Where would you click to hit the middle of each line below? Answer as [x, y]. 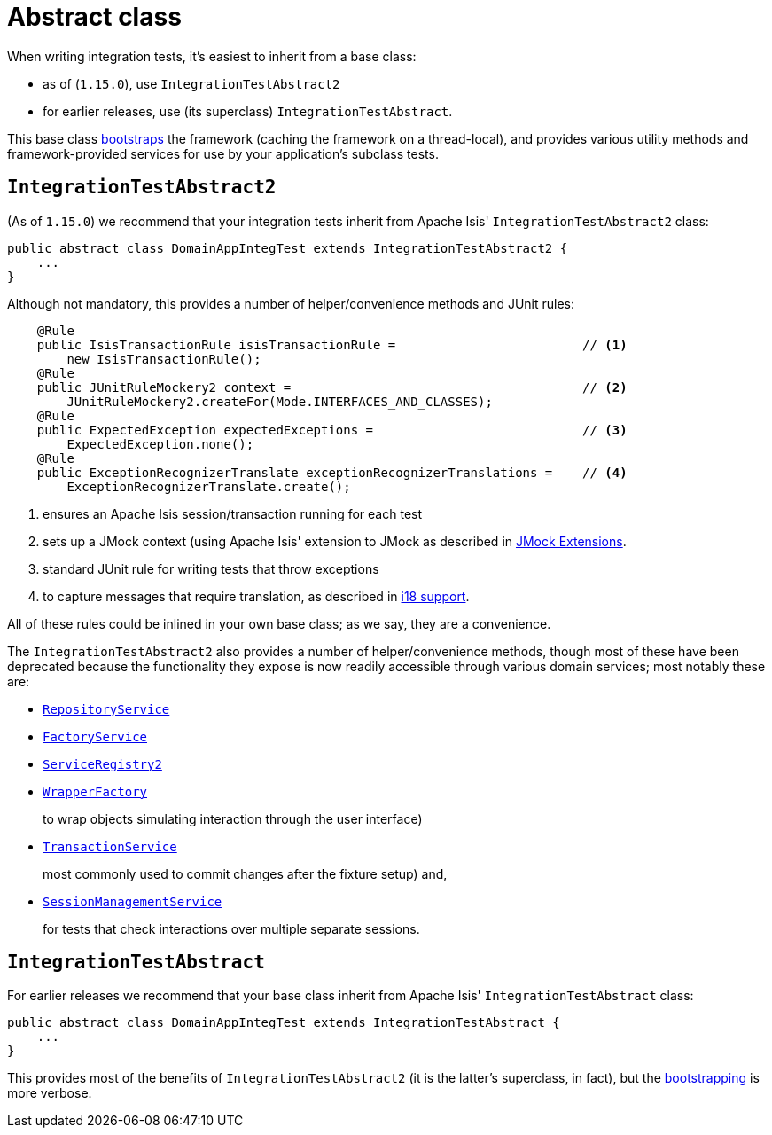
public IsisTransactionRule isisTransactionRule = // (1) [332, 344]
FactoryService [95, 736]
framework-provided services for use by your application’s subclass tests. [223, 153]
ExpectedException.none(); [160, 444]
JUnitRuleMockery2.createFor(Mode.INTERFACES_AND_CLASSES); [280, 401]
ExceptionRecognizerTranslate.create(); [209, 486]
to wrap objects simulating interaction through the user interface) [233, 818]
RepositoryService [106, 709]
